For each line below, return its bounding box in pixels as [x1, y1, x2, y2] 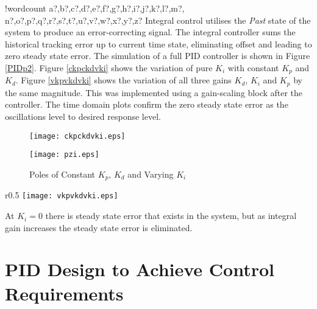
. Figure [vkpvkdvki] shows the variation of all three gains [15, 74, 232, 86]
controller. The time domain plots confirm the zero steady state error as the [5, 98, 288, 111]
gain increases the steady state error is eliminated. [5, 221, 193, 234]
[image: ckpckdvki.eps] [29, 131, 126, 141]
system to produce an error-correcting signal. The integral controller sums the [5, 26, 296, 38]
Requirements [5, 280, 124, 305]
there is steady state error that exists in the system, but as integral [45, 209, 297, 222]
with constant [227, 61, 279, 74]
